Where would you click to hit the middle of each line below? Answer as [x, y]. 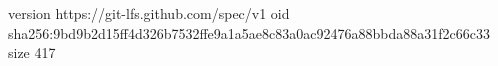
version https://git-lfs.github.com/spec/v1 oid [149, 13]
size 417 [32, 52]
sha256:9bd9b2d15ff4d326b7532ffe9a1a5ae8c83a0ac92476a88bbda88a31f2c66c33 [249, 32]
